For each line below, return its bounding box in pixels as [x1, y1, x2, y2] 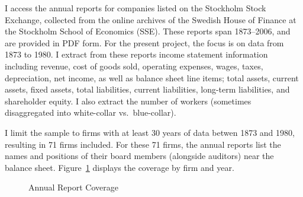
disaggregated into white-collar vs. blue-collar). [5, 106, 176, 119]
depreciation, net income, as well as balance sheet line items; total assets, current [5, 71, 299, 84]
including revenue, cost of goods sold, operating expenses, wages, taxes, [5, 59, 263, 72]
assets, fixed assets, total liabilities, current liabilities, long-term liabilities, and [5, 83, 290, 96]
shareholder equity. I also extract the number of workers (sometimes [5, 94, 252, 107]
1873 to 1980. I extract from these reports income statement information [5, 48, 268, 61]
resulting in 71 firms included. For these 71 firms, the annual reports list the [5, 138, 281, 150]
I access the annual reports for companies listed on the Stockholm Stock [5, 2, 266, 14]
